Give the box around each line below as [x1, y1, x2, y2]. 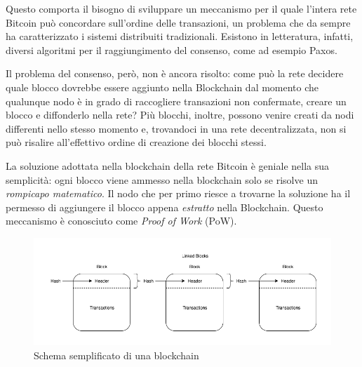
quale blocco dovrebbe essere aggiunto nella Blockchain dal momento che [6, 79, 319, 94]
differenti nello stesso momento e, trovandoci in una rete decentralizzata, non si [6, 121, 347, 135]
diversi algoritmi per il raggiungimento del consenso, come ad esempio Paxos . [6, 42, 337, 57]
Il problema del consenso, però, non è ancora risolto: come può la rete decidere [6, 66, 344, 81]
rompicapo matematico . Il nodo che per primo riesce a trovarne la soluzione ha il [6, 186, 351, 201]
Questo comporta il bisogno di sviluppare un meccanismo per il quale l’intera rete [6, 1, 357, 15]
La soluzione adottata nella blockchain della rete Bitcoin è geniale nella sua [6, 158, 330, 173]
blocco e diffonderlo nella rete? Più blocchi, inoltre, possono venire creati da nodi [6, 107, 354, 122]
